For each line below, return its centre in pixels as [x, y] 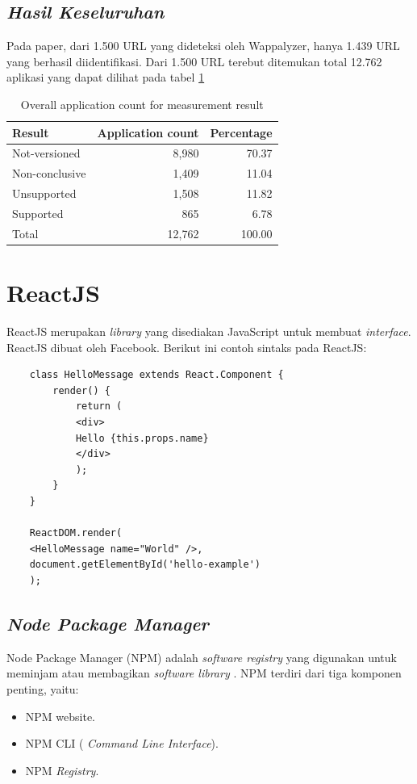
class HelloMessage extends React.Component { [156, 375]
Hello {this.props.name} [142, 438]
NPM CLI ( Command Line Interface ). [122, 743]
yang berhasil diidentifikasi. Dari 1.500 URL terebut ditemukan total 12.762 [194, 61]
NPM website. [60, 716]
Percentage [241, 132]
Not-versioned [46, 153]
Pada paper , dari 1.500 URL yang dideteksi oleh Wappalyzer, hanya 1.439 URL [203, 46]
